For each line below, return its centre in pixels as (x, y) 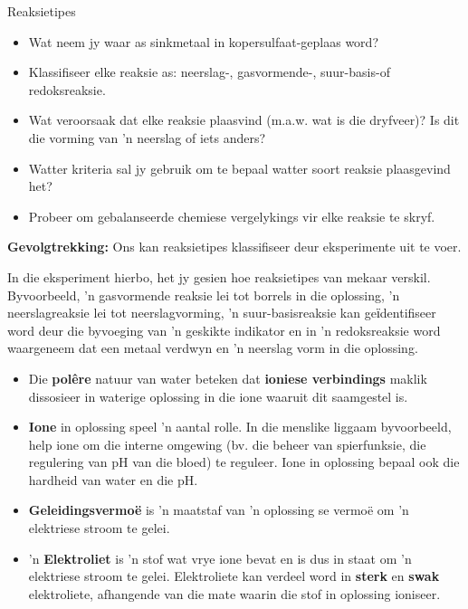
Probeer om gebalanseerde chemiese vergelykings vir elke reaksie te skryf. (232, 216)
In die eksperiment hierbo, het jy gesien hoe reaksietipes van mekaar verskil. (219, 276)
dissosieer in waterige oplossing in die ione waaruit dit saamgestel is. (218, 396)
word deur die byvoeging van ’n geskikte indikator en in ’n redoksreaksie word (224, 330)
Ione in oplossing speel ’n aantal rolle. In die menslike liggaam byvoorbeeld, (240, 427)
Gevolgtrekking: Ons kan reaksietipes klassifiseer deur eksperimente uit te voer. (234, 247)
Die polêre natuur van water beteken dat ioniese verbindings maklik (228, 378)
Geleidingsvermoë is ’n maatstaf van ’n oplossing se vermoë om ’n (219, 510)
